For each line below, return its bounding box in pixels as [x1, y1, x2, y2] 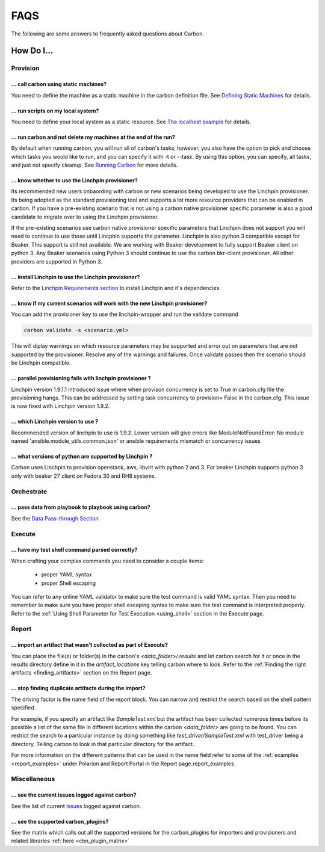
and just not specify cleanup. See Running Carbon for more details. [11, 161, 178, 168]
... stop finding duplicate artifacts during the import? [11, 685, 146, 692]
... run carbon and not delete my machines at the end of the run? [11, 133, 176, 141]
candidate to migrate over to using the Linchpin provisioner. [11, 213, 159, 220]
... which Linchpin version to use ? [11, 418, 99, 425]
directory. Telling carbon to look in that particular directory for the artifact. [11, 740, 195, 747]
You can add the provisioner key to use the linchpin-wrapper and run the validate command [11, 310, 239, 318]
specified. [11, 704, 36, 711]
